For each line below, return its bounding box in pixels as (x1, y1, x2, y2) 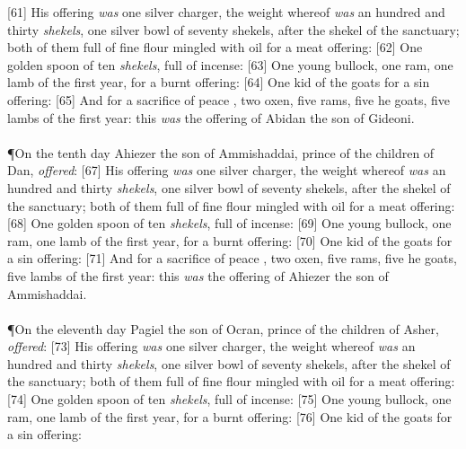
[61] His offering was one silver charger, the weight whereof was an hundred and (7, 3, 445, 21)
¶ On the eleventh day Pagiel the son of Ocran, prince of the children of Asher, (7, 319, 439, 338)
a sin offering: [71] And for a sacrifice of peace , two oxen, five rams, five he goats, (7, 249, 457, 268)
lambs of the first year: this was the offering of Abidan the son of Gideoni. (7, 108, 415, 127)
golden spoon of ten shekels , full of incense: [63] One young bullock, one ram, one (7, 55, 453, 74)
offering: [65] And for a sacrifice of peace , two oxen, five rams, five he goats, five (7, 90, 451, 109)
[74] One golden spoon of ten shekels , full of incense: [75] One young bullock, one (7, 390, 452, 409)
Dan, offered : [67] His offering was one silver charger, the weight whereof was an (7, 161, 446, 180)
